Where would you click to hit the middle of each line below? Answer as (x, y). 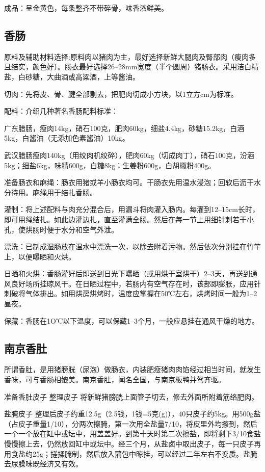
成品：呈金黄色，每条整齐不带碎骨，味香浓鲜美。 (86, 8)
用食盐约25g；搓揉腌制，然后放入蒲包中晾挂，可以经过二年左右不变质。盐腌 (131, 453)
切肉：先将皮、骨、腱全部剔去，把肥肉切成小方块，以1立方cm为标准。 (121, 94)
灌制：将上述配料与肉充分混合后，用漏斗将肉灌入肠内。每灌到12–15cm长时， (132, 209)
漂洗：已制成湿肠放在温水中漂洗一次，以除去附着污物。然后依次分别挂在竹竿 (132, 246)
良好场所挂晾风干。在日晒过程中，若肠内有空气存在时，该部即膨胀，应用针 (136, 283)
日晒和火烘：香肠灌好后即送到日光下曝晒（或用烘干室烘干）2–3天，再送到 (127, 273)
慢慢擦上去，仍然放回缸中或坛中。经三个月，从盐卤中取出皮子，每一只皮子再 (132, 444)
